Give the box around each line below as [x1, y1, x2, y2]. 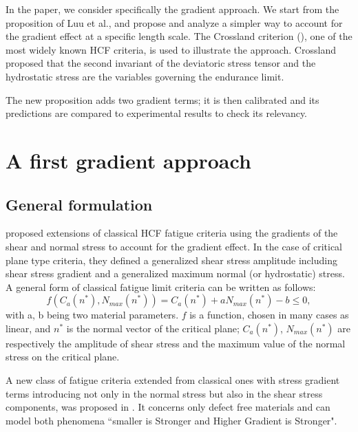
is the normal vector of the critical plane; [66, 321, 240, 335]
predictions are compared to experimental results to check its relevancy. [6, 106, 308, 120]
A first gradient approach [6, 146, 251, 174]
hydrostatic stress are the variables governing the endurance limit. [6, 69, 284, 83]
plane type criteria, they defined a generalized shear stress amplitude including [6, 252, 337, 267]
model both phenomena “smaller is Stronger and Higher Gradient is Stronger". [6, 413, 337, 427]
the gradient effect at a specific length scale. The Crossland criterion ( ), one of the [6, 29, 352, 43]
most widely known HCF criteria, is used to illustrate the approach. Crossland [6, 42, 336, 56]
